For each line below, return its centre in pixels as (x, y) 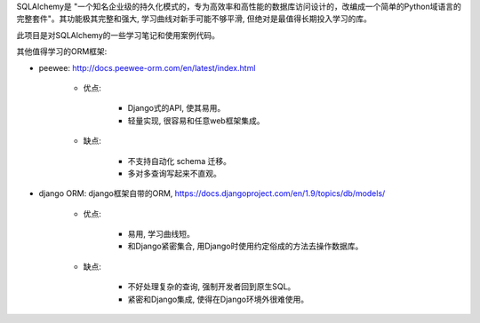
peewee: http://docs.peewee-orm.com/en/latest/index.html (147, 67)
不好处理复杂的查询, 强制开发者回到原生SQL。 (212, 287)
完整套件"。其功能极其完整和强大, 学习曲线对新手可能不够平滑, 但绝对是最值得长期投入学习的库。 (194, 19)
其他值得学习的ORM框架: (62, 51)
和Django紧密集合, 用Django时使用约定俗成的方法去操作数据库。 (245, 246)
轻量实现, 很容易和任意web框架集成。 (196, 121)
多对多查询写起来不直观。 (174, 173)
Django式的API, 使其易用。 (176, 108)
